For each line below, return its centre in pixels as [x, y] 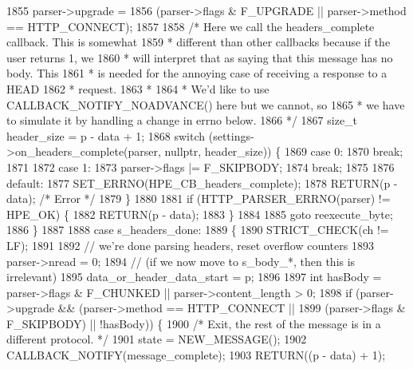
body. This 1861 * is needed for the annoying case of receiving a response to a [197, 73]
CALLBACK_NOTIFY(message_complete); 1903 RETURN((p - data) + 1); [196, 355]
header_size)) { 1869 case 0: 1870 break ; [304, 151]
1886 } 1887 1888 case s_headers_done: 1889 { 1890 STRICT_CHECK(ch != [198, 230]
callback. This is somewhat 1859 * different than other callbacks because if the [199, 42]
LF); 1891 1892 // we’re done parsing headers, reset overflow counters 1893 [190, 245]
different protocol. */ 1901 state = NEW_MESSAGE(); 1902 [157, 339]
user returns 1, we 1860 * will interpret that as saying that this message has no [200, 57]
